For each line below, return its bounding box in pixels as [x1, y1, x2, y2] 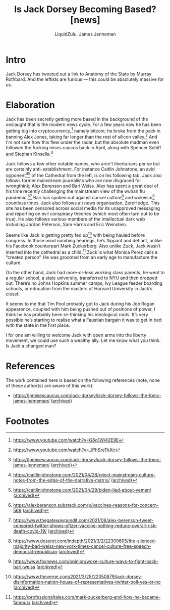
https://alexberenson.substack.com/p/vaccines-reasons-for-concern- [13, 502, 159, 508]
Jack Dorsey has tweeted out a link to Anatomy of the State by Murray [6, 71, 152, 77]
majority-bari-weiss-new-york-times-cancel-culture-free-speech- [13, 543, 151, 549]
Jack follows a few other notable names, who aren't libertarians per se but [6, 160, 160, 166]
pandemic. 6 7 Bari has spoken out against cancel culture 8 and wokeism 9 [6, 194, 155, 200]
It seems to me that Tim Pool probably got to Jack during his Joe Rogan [6, 301, 155, 307]
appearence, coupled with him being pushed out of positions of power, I [6, 306, 155, 312]
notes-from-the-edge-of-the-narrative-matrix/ [13, 477, 110, 484]
